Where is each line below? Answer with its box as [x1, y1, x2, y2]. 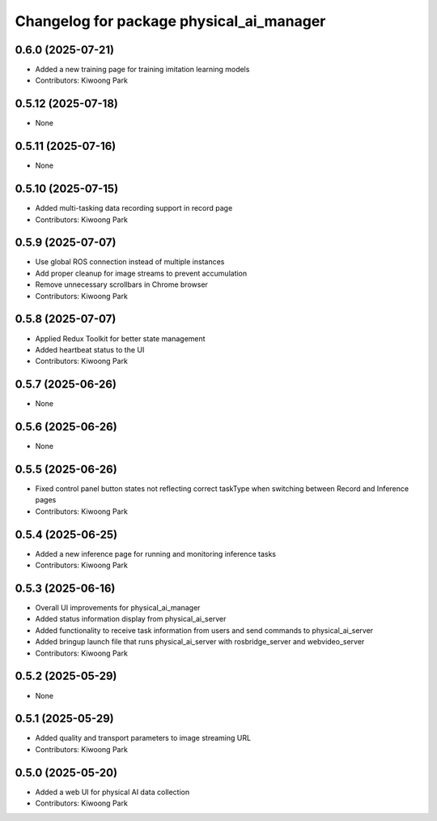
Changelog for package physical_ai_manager [15, 12, 326, 30]
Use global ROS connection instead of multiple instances [35, 257, 225, 267]
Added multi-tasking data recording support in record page [35, 203, 233, 213]
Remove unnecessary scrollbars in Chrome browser [35, 280, 208, 289]
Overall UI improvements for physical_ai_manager [35, 603, 201, 613]
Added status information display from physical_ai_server [35, 614, 227, 624]
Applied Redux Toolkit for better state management [35, 333, 206, 344]
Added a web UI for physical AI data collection [35, 787, 190, 797]
